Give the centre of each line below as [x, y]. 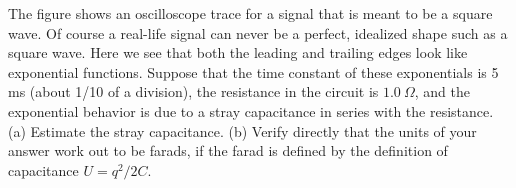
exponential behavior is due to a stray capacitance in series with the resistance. [251, 110]
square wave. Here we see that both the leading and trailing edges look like [238, 52]
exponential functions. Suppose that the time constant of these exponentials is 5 [253, 71]
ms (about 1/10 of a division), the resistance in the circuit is [193, 91]
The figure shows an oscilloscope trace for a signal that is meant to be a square [250, 13]
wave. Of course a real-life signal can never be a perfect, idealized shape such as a [258, 32]
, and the [442, 91]
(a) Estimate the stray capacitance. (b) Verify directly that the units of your [242, 130]
